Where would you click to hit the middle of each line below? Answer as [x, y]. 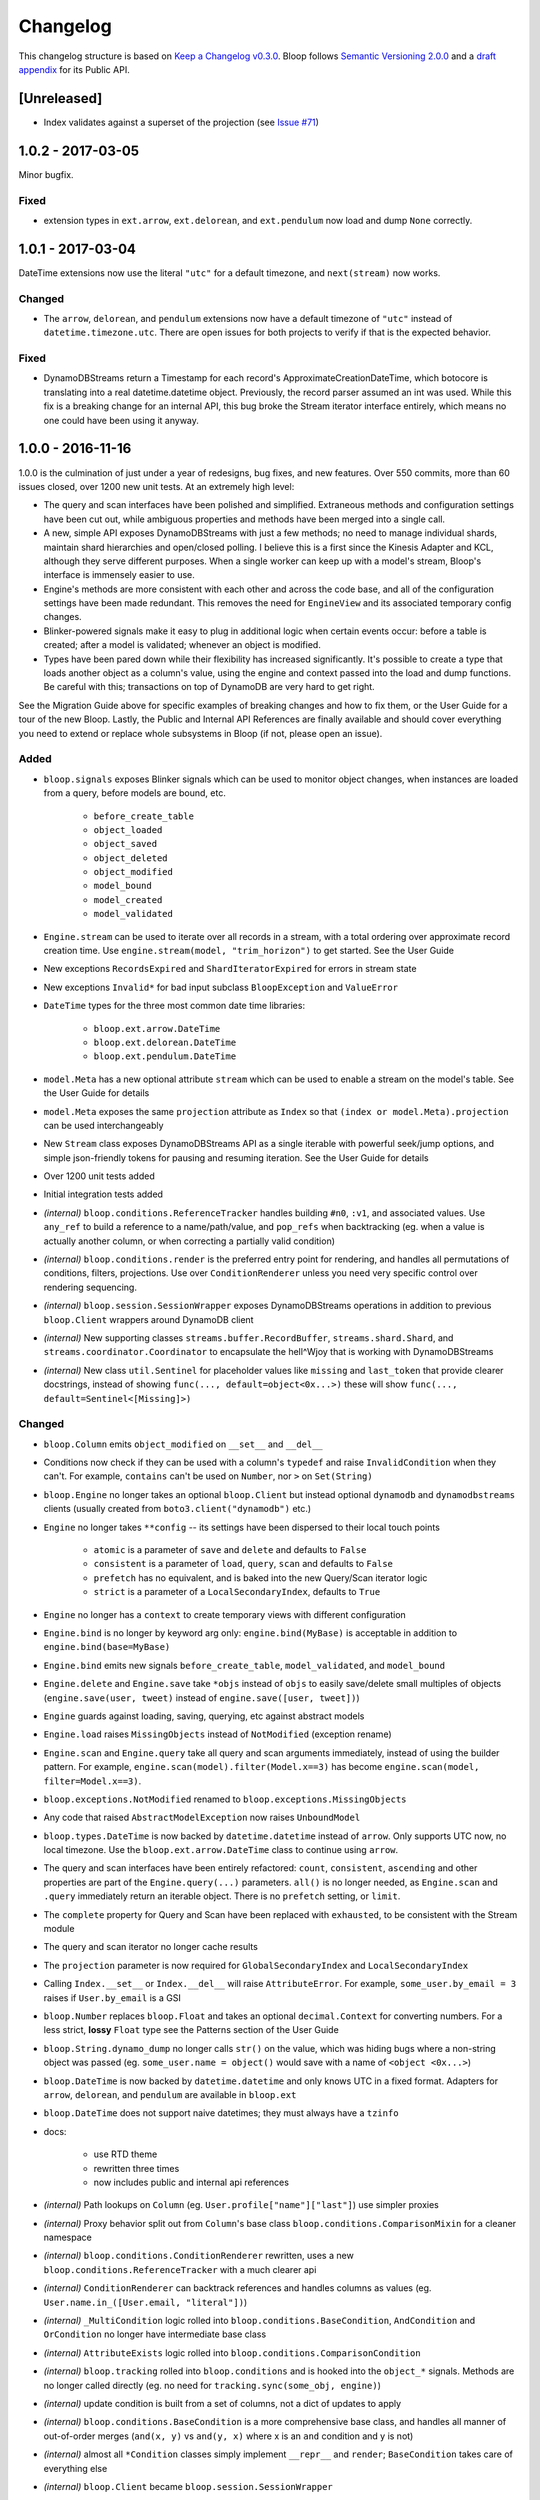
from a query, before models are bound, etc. [135, 793]
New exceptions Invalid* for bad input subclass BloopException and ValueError [221, 987]
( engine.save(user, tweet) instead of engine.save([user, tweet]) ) [201, 1697]
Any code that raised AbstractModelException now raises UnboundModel [202, 1817]
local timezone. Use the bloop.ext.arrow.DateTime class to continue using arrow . [221, 1850]
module [59, 1929]
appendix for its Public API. [74, 69]
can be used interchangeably [103, 1125]
